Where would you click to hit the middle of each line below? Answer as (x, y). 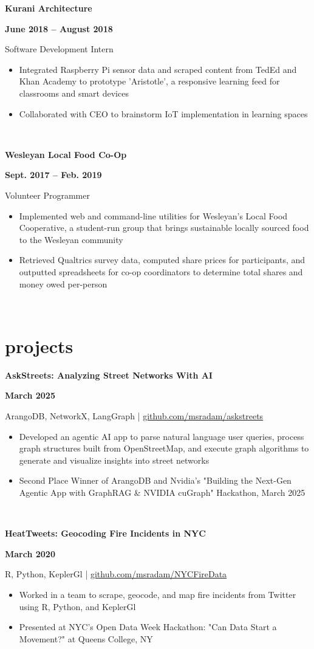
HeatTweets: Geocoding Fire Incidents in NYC (105, 533)
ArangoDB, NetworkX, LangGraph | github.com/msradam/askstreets (134, 416)
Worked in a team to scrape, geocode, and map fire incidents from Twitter (158, 594)
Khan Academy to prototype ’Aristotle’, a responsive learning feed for (149, 81)
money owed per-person (63, 283)
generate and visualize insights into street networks (114, 460)
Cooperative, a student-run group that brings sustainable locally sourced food (164, 228)
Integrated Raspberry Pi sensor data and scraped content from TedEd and (158, 69)
